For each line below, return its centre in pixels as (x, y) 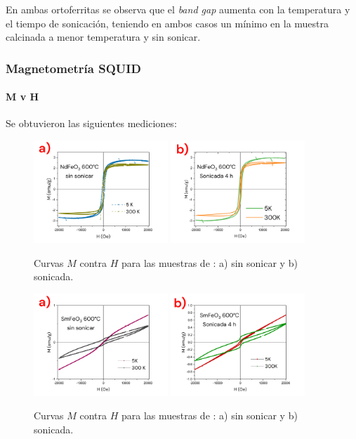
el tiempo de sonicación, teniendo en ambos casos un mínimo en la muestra (167, 23)
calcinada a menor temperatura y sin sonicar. (103, 37)
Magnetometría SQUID (73, 68)
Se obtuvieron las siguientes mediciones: (91, 123)
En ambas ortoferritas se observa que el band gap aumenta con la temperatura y (178, 9)
